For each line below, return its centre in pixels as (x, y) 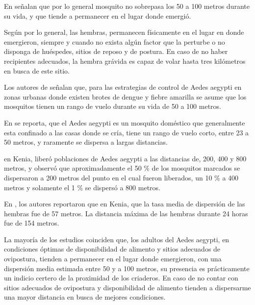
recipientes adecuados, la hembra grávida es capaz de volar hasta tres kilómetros (125, 61)
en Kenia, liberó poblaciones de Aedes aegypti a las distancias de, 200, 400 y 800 (125, 158)
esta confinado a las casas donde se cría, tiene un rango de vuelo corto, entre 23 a (127, 132)
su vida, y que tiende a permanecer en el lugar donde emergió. (98, 15)
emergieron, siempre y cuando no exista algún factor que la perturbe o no (115, 41)
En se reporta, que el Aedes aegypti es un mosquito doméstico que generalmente (125, 122)
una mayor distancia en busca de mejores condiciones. (85, 297)
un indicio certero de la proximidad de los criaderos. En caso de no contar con (121, 278)
